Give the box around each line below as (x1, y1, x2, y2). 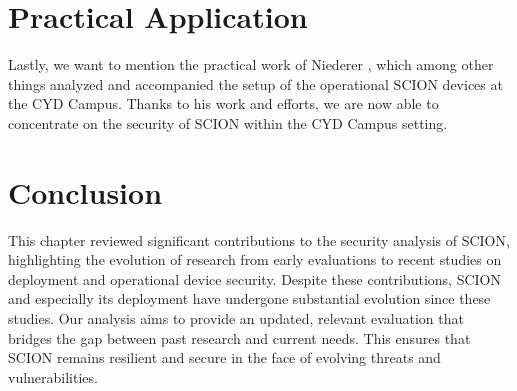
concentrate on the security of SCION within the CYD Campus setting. (8, 112, 448, 133)
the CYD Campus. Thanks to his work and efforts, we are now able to (8, 93, 439, 114)
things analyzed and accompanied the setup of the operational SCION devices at (8, 73, 503, 94)
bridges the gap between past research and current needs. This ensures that (8, 327, 471, 348)
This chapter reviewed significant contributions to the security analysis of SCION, (8, 229, 510, 250)
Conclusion (8, 171, 163, 212)
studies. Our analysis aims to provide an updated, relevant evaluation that (8, 308, 464, 328)
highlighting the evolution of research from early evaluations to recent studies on (8, 249, 502, 270)
